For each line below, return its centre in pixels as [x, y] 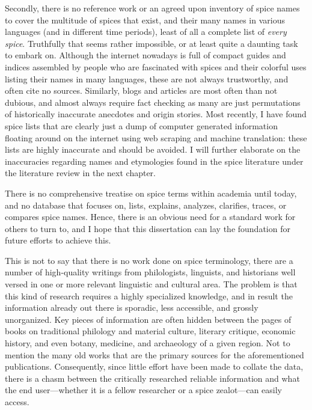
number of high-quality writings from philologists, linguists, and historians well [150, 272]
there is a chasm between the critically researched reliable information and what [152, 378]
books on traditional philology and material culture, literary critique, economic [150, 331]
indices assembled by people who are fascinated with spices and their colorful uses [156, 66]
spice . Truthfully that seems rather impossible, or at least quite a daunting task [151, 43]
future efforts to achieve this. [58, 240]
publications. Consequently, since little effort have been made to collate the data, [154, 366]
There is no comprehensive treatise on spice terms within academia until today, [151, 193]
